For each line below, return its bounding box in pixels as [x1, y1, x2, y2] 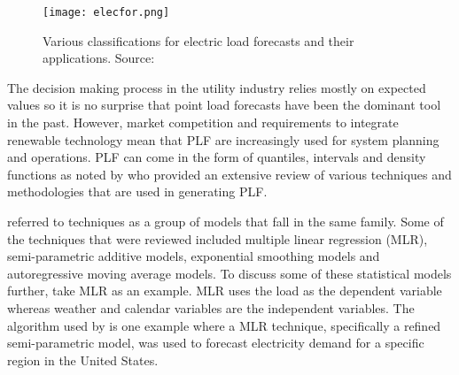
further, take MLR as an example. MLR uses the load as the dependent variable [7, 281, 442, 300]
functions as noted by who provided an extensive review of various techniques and [7, 165, 452, 183]
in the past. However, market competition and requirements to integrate [7, 113, 399, 132]
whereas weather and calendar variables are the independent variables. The [7, 298, 415, 317]
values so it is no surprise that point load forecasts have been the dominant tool [7, 96, 441, 114]
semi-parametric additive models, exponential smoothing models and [7, 247, 380, 265]
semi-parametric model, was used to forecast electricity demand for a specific [7, 333, 424, 352]
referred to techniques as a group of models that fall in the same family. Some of [7, 212, 444, 230]
